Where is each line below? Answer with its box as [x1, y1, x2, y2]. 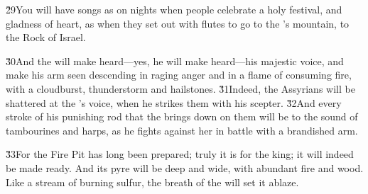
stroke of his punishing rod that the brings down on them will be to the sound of [6, 109, 358, 124]
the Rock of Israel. [6, 30, 86, 45]
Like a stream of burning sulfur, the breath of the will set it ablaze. [6, 174, 299, 189]
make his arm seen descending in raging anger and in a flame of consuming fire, [6, 67, 352, 82]
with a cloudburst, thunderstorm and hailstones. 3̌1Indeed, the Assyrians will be [6, 81, 355, 96]
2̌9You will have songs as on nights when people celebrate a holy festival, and [6, 2, 342, 16]
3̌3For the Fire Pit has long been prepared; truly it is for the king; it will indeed [6, 147, 354, 161]
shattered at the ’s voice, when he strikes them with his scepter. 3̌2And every [6, 95, 342, 110]
